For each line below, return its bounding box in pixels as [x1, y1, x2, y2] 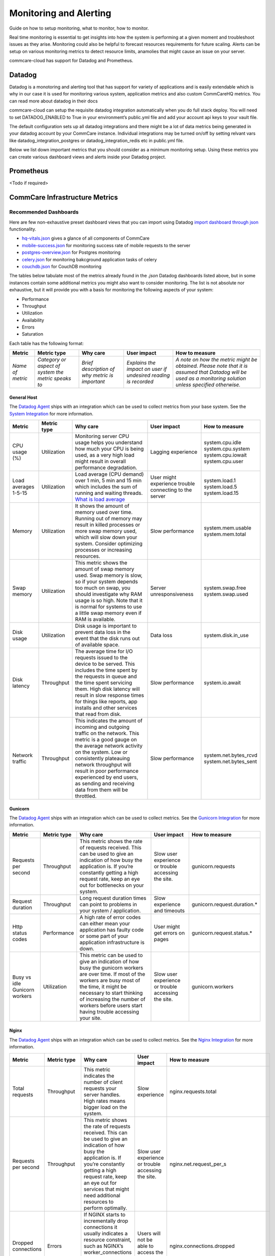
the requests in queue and [75, 673, 137, 680]
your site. [79, 1014, 102, 1021]
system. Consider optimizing [75, 540, 143, 547]
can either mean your [79, 920, 130, 927]
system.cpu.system [204, 445, 250, 452]
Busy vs [12, 974, 32, 981]
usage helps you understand [75, 439, 143, 446]
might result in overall [75, 458, 126, 465]
